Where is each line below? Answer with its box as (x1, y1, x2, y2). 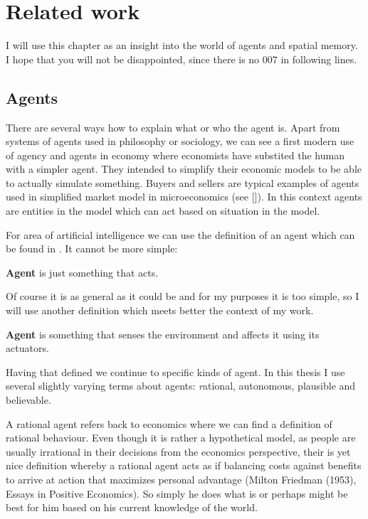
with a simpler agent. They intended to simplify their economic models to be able (6, 161, 362, 176)
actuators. (6, 341, 49, 355)
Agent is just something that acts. (6, 264, 159, 279)
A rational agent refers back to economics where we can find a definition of (6, 416, 332, 431)
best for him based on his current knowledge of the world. (6, 500, 258, 515)
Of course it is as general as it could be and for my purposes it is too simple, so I (6, 289, 359, 304)
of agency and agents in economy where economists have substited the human (6, 147, 345, 162)
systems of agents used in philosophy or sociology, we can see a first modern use (6, 134, 354, 149)
